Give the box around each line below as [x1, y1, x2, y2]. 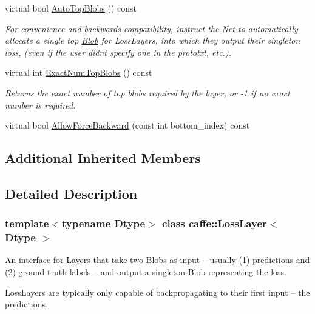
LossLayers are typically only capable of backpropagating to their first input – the [5, 286, 310, 298]
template [5, 216, 49, 231]
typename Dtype [61, 216, 146, 231]
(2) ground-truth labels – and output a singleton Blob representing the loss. [5, 266, 286, 278]
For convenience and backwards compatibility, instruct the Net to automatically [5, 22, 298, 35]
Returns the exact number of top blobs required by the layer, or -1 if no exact [5, 86, 290, 99]
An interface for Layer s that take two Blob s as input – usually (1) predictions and [5, 253, 310, 266]
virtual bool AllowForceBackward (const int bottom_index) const [5, 119, 250, 132]
